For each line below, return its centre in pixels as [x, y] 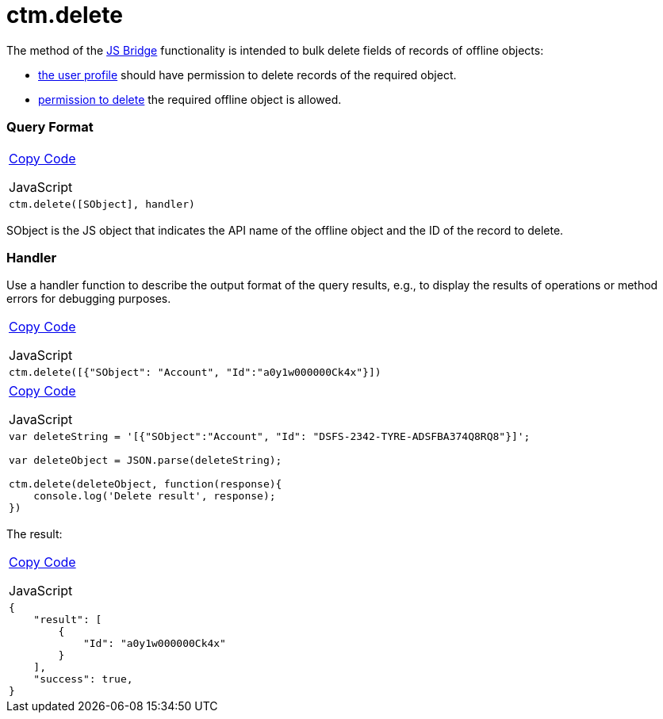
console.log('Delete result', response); [155, 496]
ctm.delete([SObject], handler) [102, 204]
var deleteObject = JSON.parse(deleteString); [146, 461]
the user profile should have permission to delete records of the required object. [247, 75]
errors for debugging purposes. [89, 299]
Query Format [50, 127]
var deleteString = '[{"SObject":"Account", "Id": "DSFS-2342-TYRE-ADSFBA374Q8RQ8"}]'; [270, 437]
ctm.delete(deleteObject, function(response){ [146, 484]
